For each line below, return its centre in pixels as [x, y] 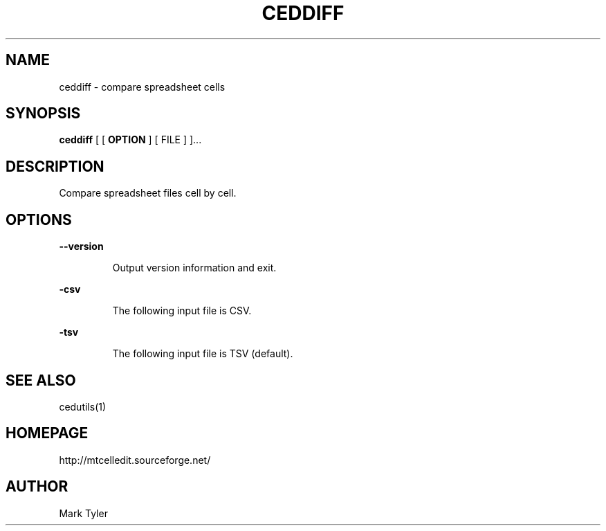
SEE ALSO [41, 380]
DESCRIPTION [55, 166]
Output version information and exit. [194, 268]
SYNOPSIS [43, 114]
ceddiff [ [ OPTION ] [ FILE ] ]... [130, 140]
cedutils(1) [83, 406]
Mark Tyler [83, 513]
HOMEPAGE [47, 433]
